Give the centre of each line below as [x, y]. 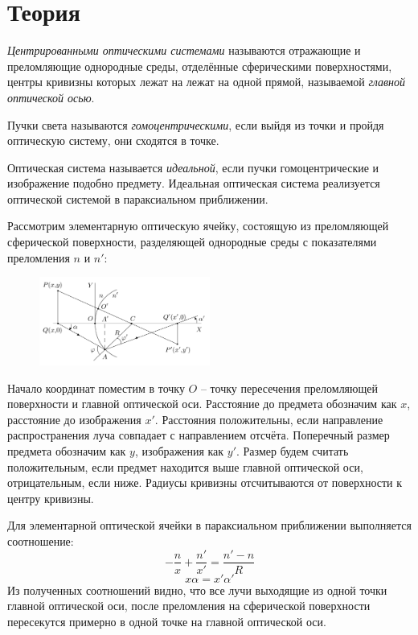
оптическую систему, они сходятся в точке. [113, 140]
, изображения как [179, 450]
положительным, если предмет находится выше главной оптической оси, [185, 466]
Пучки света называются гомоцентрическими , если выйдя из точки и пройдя [196, 124]
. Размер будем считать [293, 450]
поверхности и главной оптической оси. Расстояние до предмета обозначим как [202, 404]
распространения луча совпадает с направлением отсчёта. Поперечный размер [199, 435]
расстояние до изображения [74, 419]
